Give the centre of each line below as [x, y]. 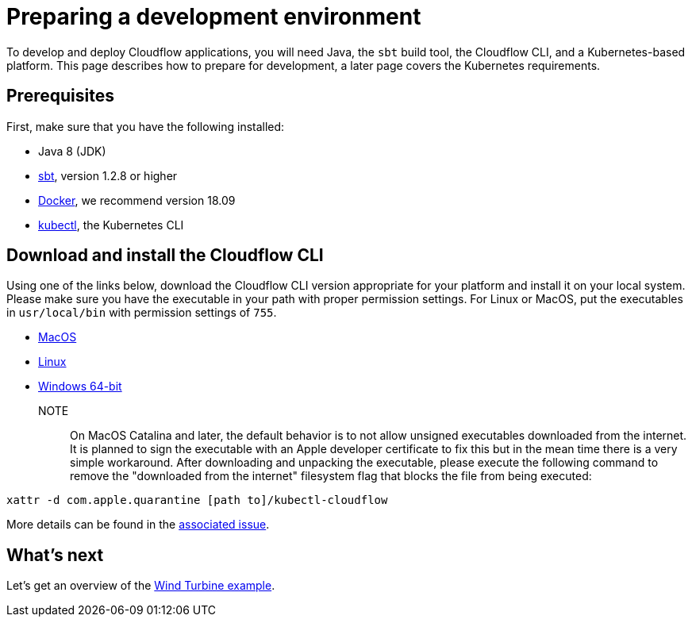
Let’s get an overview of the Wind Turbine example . [141, 586]
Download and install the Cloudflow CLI [165, 256]
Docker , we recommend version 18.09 [137, 200]
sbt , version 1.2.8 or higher [108, 175]
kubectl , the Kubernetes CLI [111, 225]
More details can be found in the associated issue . [138, 525]
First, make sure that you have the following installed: [146, 126]
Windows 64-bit [80, 386]
